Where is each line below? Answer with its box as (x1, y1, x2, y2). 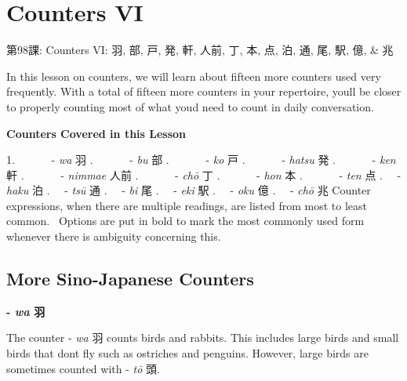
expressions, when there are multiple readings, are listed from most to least (6, 197, 368, 213)
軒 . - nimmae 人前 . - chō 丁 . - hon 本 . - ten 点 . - (6, 166, 402, 183)
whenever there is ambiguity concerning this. (6, 228, 221, 245)
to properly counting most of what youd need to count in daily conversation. (6, 98, 374, 114)
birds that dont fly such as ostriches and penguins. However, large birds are (6, 345, 369, 361)
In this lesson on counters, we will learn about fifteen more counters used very (6, 67, 381, 84)
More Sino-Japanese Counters (6, 267, 254, 291)
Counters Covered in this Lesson (6, 125, 187, 141)
